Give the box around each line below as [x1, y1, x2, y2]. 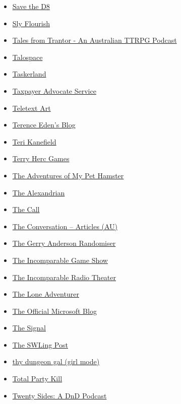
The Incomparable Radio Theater [12, 272, 116, 282]
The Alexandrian [12, 187, 65, 197]
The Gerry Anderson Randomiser [12, 238, 116, 248]
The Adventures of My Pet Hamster [12, 170, 124, 180]
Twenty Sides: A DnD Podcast [12, 390, 107, 400]
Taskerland [12, 69, 46, 79]
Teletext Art [12, 102, 51, 113]
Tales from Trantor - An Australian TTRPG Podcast [12, 35, 177, 45]
